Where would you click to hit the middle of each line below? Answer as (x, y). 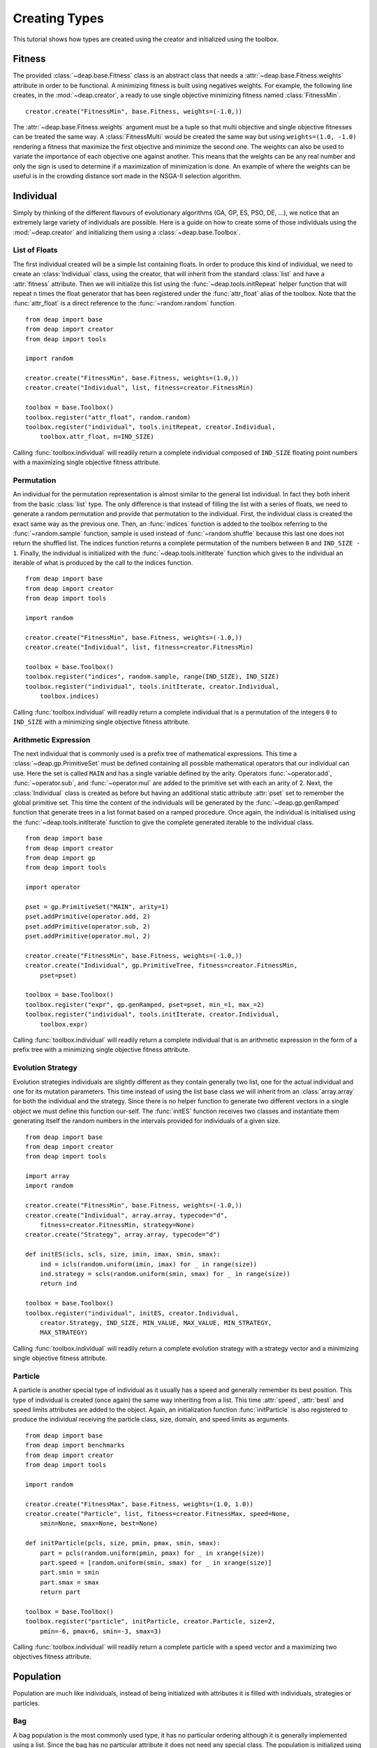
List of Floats (35, 250)
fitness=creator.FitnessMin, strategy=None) (117, 1225)
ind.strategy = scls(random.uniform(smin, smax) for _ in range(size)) (165, 1274)
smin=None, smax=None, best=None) (99, 1524)
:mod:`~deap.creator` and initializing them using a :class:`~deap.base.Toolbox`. (127, 232)
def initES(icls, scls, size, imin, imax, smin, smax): (123, 1254)
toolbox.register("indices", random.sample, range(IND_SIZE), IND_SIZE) (152, 677)
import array (47, 1176)
